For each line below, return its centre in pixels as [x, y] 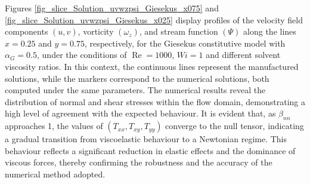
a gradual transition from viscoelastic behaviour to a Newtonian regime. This [146, 139]
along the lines [270, 31]
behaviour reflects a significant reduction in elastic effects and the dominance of [150, 150]
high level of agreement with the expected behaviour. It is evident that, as [140, 113]
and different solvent [243, 55]
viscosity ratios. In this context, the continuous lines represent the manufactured [152, 66]
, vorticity [96, 31]
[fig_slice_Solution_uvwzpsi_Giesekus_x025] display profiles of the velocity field [154, 19]
